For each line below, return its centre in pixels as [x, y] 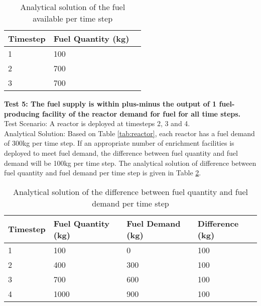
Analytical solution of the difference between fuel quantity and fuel [130, 191]
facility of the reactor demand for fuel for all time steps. [141, 113]
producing [22, 113]
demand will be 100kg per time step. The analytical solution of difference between [130, 163]
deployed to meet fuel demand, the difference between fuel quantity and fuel [121, 152]
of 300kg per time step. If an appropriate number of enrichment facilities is [119, 143]
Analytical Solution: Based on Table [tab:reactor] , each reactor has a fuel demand [129, 133]
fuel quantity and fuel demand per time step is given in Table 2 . [103, 173]
